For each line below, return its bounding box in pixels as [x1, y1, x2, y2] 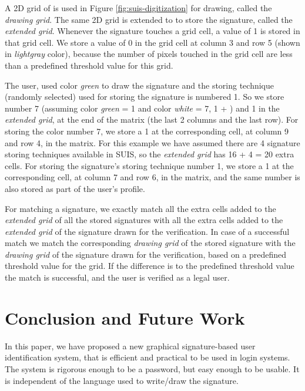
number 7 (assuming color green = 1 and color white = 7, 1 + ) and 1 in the [5, 102, 280, 114]
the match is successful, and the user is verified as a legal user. [5, 271, 230, 284]
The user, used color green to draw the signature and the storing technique [5, 79, 274, 91]
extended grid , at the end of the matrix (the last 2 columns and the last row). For [5, 113, 299, 126]
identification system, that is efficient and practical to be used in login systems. [5, 351, 290, 363]
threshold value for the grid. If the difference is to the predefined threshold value [5, 259, 294, 272]
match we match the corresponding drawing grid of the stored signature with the [5, 237, 296, 249]
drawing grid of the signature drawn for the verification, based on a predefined [5, 248, 287, 260]
